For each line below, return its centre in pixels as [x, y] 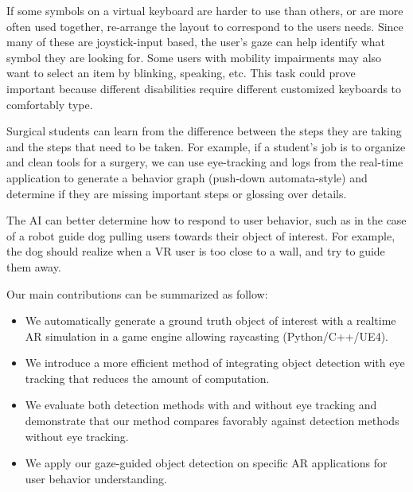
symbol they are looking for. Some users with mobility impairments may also [194, 57]
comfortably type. [50, 104]
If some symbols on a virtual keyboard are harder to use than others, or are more [205, 10]
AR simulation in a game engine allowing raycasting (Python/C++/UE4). [206, 336]
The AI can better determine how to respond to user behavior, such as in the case [206, 220]
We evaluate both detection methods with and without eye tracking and [201, 405]
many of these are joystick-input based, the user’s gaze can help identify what [196, 42]
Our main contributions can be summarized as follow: [137, 293]
